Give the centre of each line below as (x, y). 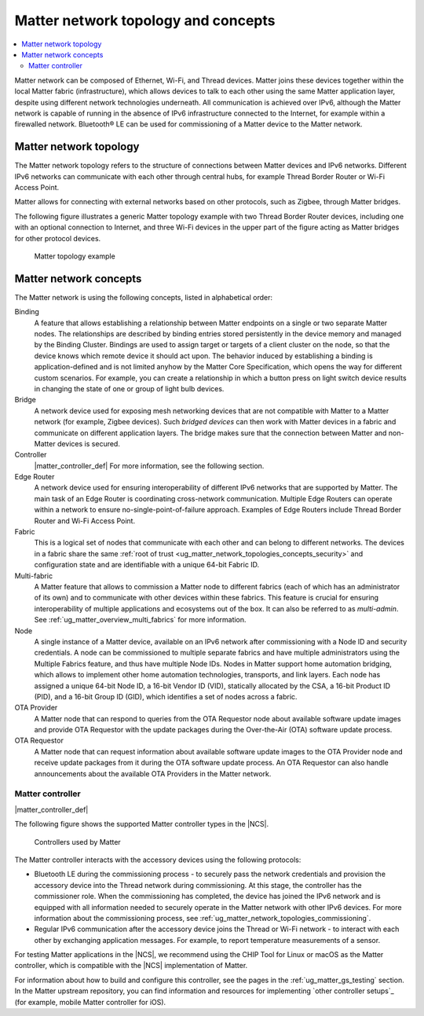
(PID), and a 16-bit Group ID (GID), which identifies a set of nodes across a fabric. (166, 696)
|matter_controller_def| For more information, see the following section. (149, 466)
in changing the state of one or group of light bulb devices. (129, 388)
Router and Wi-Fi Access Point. (85, 521)
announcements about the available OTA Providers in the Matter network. (153, 773)
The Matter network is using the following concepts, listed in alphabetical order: (144, 297)
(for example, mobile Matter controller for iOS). (90, 1002)
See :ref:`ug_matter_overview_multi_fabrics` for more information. (140, 620)
